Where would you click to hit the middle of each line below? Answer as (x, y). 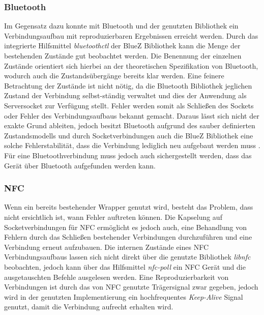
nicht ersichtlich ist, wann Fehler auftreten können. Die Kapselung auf (113, 217)
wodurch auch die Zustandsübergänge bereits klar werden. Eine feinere (114, 76)
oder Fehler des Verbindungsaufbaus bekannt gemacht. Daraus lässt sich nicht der (132, 115)
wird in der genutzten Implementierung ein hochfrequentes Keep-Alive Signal (124, 296)
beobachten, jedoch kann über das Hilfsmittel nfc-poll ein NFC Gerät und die (125, 266)
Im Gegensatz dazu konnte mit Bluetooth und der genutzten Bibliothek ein (121, 26)
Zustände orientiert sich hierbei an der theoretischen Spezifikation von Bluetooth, (131, 65)
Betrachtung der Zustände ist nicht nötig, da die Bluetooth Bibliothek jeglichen (128, 85)
